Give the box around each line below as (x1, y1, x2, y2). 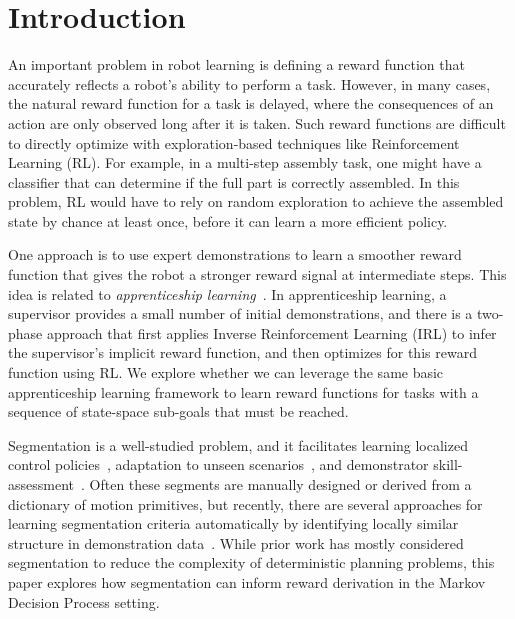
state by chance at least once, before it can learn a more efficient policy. (8, 210, 448, 231)
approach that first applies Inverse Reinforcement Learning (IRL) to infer (46, 322, 497, 343)
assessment (8, 474, 74, 494)
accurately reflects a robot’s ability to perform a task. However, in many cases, (8, 73, 491, 94)
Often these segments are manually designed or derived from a (89, 474, 472, 494)
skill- (433, 454, 463, 475)
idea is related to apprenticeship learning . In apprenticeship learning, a (8, 283, 447, 304)
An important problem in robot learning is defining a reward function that (8, 54, 465, 75)
